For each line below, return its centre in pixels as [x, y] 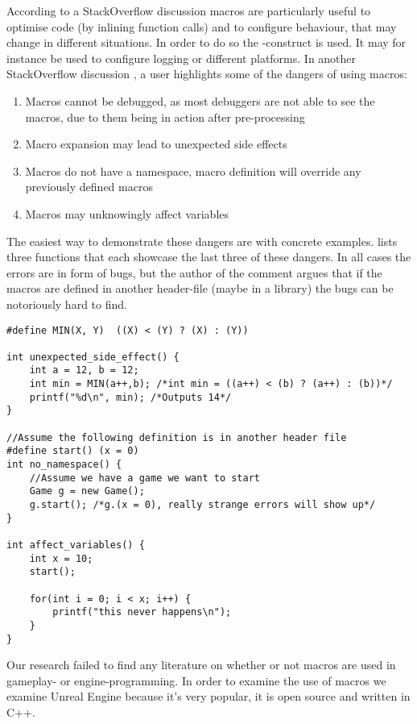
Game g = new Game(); [87, 491]
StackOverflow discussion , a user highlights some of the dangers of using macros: [207, 74]
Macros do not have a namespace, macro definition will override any [193, 171]
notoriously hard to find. [67, 304]
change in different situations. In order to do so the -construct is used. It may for [206, 42]
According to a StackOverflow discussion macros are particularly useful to [189, 10]
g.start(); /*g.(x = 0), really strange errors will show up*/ [202, 505]
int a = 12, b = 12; [84, 370]
